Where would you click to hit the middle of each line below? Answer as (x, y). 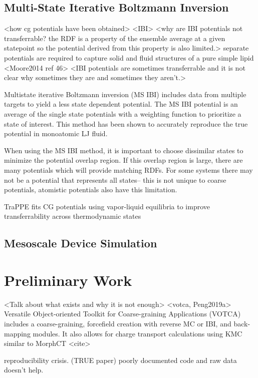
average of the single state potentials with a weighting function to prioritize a (123, 113)
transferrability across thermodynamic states (73, 216)
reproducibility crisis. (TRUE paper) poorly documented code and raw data (120, 360)
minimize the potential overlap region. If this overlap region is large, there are (123, 160)
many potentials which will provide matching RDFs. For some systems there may (128, 169)
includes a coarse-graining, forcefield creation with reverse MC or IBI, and (118, 323)
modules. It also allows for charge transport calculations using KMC (138, 333)
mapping (17, 333)
